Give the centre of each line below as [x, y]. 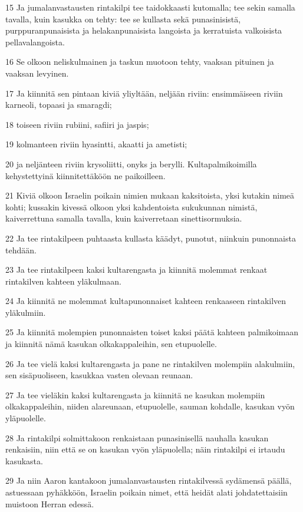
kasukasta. [24, 460]
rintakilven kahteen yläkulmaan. [63, 281]
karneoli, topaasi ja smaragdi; [59, 105]
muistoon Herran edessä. [50, 503]
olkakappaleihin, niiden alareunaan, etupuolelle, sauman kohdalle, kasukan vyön [150, 406]
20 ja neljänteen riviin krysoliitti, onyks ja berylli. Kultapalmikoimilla [131, 163]
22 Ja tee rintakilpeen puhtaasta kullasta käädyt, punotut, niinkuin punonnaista [151, 238]
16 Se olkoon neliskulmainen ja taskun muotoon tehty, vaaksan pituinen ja [140, 62]
